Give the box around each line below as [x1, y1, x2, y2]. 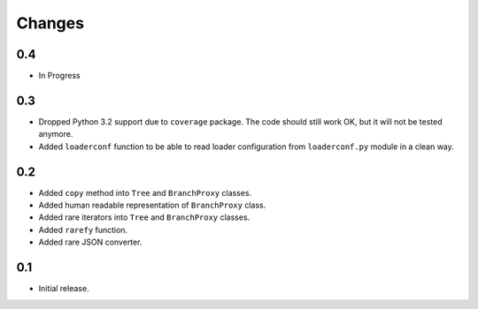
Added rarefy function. [38, 224, 128, 235]
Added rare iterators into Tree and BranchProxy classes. [38, 212, 251, 222]
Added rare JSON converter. [38, 237, 143, 247]
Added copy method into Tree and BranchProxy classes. [38, 187, 252, 198]
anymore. [38, 129, 73, 139]
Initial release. [38, 283, 89, 294]
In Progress [38, 71, 81, 81]
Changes [16, 13, 84, 33]
